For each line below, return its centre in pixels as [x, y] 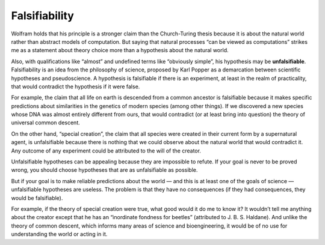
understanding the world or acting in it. [59, 234]
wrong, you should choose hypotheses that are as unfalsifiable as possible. [104, 170]
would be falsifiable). [37, 198]
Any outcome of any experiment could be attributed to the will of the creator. [106, 151]
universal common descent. [46, 122]
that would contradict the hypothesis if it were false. [76, 86]
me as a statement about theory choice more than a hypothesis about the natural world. [120, 50]
